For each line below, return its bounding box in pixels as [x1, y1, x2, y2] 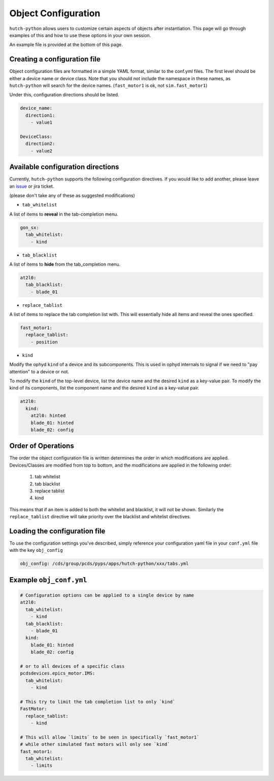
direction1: [25, 112, 55, 118]
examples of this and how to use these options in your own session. [9, 32, 151, 38]
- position [30, 339, 58, 345]
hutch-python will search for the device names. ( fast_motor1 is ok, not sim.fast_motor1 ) [9, 83, 208, 89]
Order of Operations [9, 442, 75, 450]
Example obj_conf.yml [9, 576, 87, 584]
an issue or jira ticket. [9, 183, 54, 189]
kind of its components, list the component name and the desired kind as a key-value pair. [9, 385, 199, 391]
